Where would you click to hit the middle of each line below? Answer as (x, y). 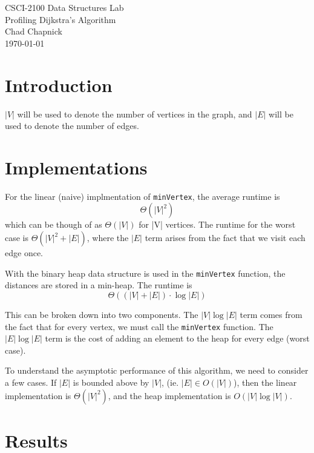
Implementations (76, 167)
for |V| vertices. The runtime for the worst (217, 224)
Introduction (59, 84)
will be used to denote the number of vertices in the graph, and (135, 114)
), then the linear (265, 382)
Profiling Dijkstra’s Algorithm (61, 19)
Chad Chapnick (34, 31)
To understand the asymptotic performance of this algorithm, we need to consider (157, 370)
